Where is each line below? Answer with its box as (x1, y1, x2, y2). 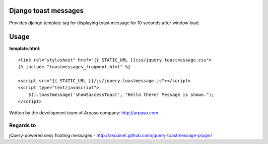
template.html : (9, 46, 41, 51)
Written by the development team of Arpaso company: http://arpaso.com (9, 109, 158, 116)
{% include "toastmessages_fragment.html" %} (18, 64, 131, 70)
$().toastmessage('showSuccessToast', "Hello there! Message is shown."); (28, 92, 214, 97)
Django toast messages (9, 6, 84, 15)
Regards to (9, 122, 36, 129)
